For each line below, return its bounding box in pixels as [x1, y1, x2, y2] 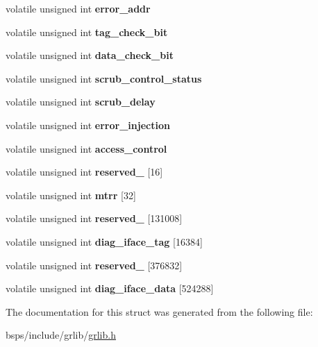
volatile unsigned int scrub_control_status [6, 71, 202, 85]
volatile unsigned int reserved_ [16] [6, 164, 163, 179]
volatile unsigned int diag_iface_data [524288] [6, 281, 214, 296]
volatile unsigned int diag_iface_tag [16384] [6, 234, 203, 248]
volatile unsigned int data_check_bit [6, 48, 174, 62]
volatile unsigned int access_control [6, 141, 167, 155]
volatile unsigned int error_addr [6, 1, 151, 15]
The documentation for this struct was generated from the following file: [6, 304, 313, 319]
